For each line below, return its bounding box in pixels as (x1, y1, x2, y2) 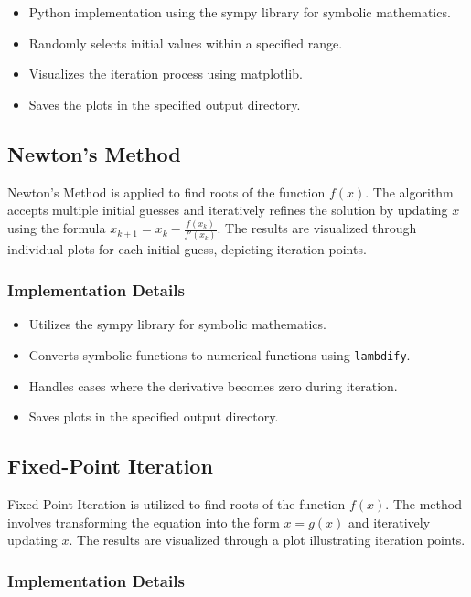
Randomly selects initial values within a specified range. (28, 33, 343, 52)
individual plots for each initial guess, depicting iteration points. (7, 240, 367, 259)
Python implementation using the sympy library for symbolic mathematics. (28, 3, 451, 21)
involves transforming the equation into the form (7, 512, 280, 531)
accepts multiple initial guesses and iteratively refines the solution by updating (7, 200, 448, 219)
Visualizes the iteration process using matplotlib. (28, 64, 303, 83)
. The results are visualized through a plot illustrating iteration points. (69, 530, 466, 549)
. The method (385, 494, 462, 513)
